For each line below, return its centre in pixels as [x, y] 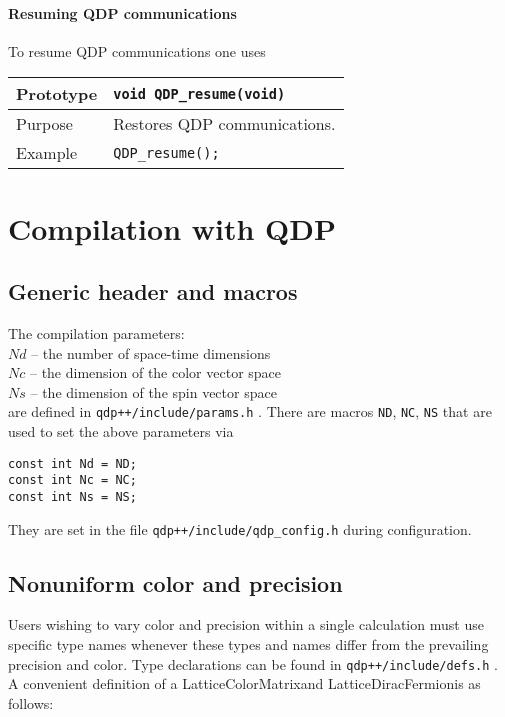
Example [47, 153]
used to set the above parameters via [121, 431]
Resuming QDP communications [122, 12]
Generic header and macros [153, 291]
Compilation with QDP [172, 227]
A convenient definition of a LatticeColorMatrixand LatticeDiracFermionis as [244, 683]
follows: [31, 702]
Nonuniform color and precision [175, 582]
